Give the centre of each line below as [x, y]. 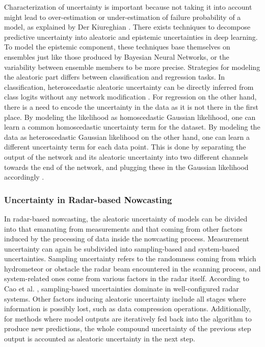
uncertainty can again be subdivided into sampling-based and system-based [122, 248]
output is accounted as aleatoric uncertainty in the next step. [100, 339]
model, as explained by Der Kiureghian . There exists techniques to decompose [127, 27]
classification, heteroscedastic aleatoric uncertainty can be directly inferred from [129, 86]
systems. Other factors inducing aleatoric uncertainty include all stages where [125, 298]
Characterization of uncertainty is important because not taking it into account [128, 7]
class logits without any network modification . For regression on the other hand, [130, 97]
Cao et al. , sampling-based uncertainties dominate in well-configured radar [122, 289]
